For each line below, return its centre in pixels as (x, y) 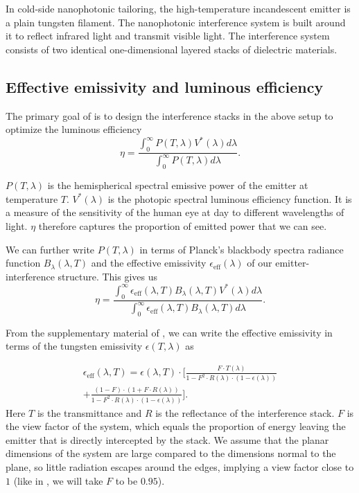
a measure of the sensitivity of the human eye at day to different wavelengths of (175, 212)
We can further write (50, 249)
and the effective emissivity (149, 263)
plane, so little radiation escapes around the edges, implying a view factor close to (180, 466)
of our (260, 263)
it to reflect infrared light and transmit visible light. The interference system (168, 36)
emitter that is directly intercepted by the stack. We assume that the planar (167, 439)
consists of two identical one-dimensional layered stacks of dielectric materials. (172, 49)
